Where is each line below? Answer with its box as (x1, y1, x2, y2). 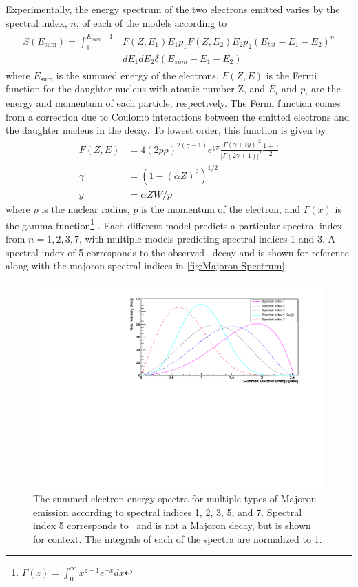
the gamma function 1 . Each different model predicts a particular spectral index (6, 216, 343, 232)
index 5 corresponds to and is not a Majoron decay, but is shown (33, 518, 311, 533)
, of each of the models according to (76, 15, 227, 30)
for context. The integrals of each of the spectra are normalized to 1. (33, 531, 322, 546)
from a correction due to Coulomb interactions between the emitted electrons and (6, 109, 350, 123)
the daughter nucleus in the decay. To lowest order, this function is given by (6, 123, 326, 137)
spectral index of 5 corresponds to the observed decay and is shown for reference (6, 245, 349, 259)
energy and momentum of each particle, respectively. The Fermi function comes (6, 95, 341, 110)
